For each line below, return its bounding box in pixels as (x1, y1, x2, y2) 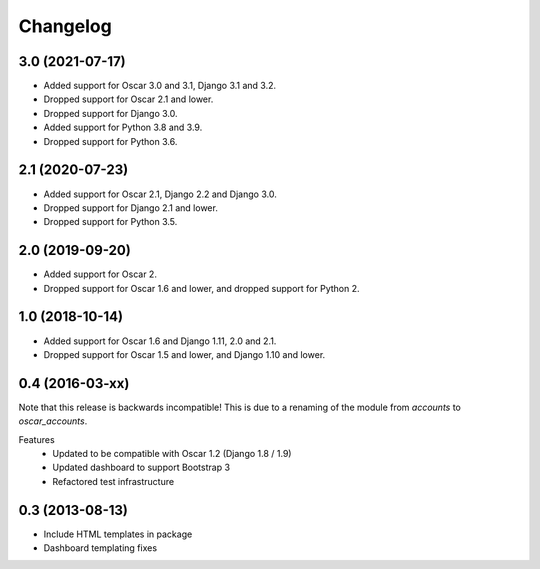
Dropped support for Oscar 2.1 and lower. (43, 93, 214, 105)
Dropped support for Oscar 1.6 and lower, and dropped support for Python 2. (43, 282, 360, 294)
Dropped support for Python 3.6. (43, 135, 178, 147)
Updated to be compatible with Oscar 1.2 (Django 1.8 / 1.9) (52, 447, 292, 459)
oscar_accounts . (18, 415, 88, 427)
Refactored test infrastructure (52, 475, 175, 487)
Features (18, 433, 55, 445)
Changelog (18, 15, 112, 37)
